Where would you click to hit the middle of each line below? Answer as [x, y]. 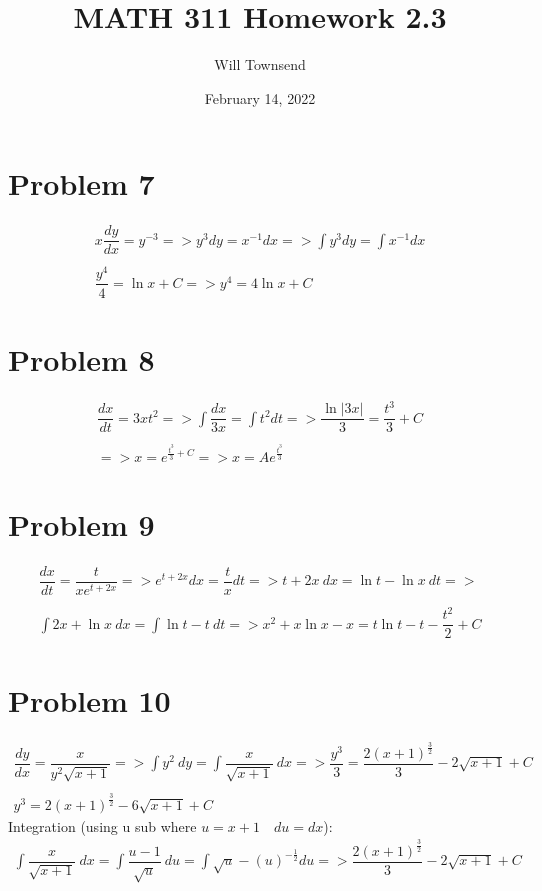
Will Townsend [260, 64]
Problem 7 [81, 183]
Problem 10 [89, 699]
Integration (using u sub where [102, 825]
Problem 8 [81, 358]
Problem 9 [81, 523]
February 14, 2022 [260, 97]
